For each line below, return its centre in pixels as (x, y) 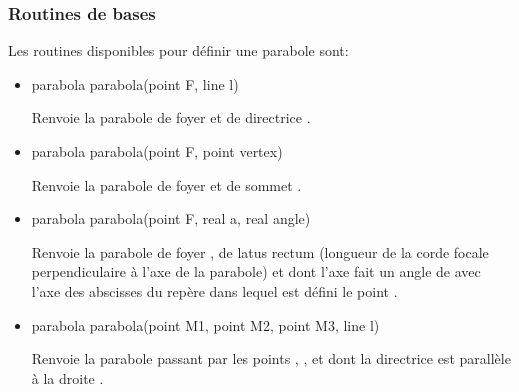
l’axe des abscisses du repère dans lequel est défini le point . (214, 290)
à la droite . (67, 377)
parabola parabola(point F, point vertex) (157, 151)
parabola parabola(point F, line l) (135, 83)
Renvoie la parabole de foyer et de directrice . (171, 117)
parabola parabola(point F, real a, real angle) (171, 218)
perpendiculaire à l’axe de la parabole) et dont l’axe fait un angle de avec (256, 271)
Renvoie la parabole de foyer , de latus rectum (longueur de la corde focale (260, 251)
